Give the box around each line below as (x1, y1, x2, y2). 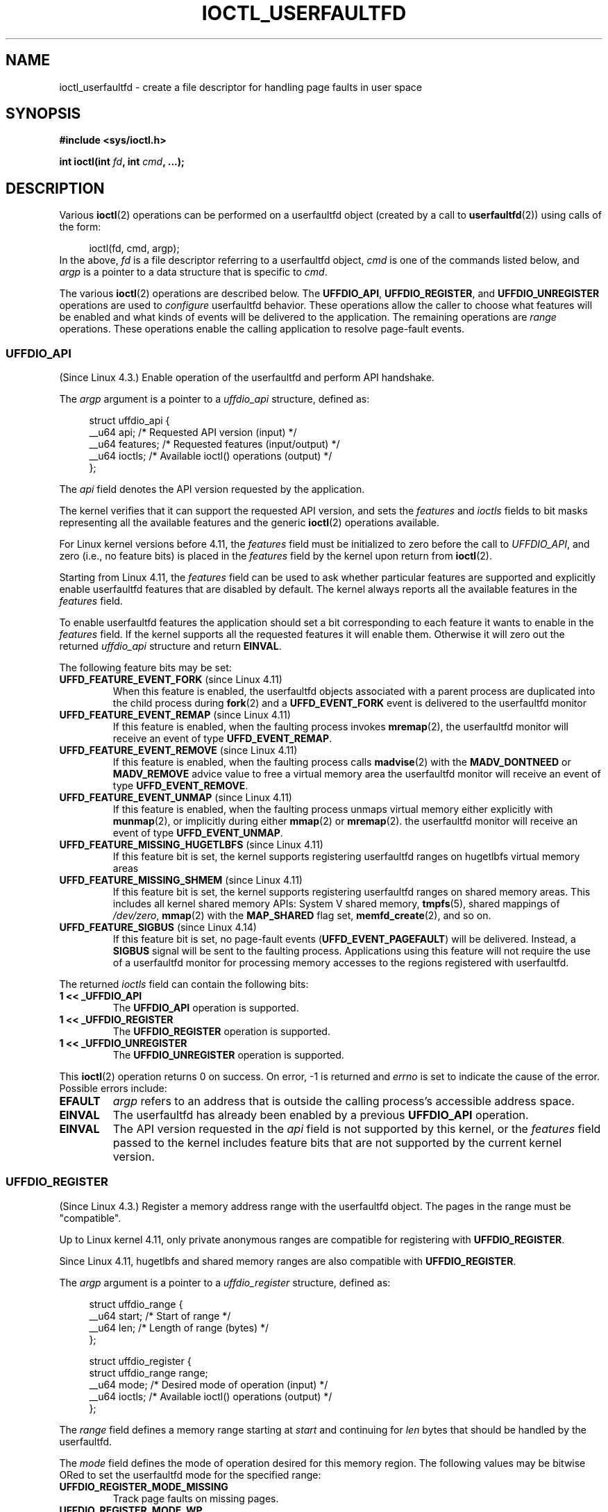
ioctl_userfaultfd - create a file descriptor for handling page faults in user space (59, 81, 422, 93)
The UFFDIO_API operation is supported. (112, 1002, 299, 1014)
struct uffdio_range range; (89, 1366, 208, 1379)
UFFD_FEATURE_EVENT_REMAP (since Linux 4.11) (59, 709, 291, 721)
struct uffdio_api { (89, 414, 170, 427)
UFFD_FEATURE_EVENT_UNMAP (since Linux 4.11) (59, 791, 292, 804)
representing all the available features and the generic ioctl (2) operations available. (59, 516, 439, 529)
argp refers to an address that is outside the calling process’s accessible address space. (112, 1094, 575, 1109)
